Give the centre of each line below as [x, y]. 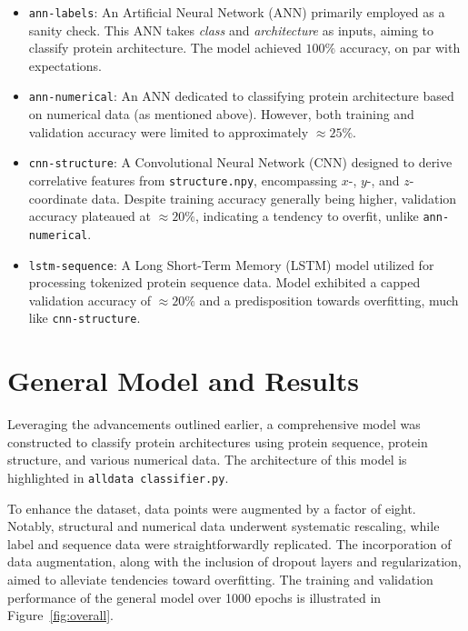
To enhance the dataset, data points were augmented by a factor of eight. [212, 508]
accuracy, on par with [400, 48]
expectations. [65, 65]
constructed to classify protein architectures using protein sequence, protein [218, 441]
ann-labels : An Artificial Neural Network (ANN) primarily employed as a [237, 12]
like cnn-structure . [85, 318]
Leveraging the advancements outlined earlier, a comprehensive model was [214, 424]
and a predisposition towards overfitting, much [329, 300]
